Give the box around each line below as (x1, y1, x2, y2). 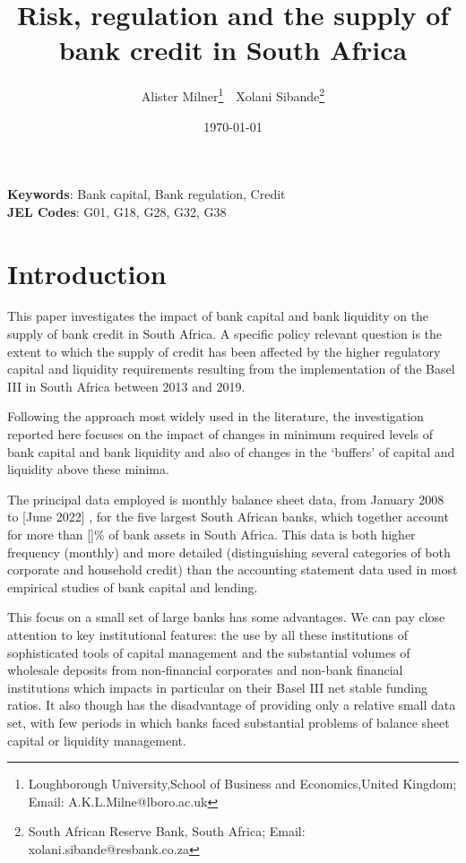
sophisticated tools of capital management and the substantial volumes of (7, 643, 410, 661)
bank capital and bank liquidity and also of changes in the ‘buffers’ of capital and (7, 442, 455, 461)
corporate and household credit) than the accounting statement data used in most (7, 560, 458, 579)
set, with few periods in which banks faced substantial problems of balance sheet (7, 712, 450, 731)
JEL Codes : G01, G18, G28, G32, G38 (7, 202, 227, 220)
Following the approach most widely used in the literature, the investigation (7, 407, 424, 426)
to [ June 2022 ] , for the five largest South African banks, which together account (7, 507, 449, 526)
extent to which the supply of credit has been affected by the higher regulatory (7, 341, 441, 360)
